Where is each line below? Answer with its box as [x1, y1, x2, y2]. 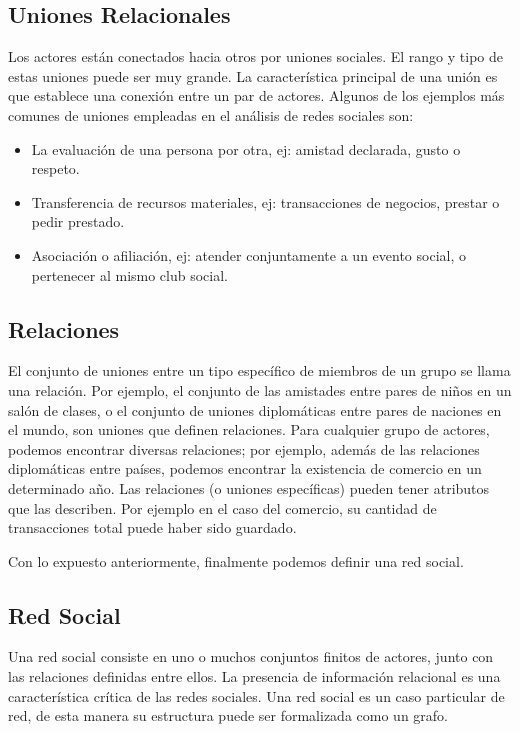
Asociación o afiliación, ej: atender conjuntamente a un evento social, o [31, 244, 466, 265]
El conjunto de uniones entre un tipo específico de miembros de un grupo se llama [8, 360, 511, 381]
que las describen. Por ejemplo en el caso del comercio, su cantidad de [8, 497, 437, 518]
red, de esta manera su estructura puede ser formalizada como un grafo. [8, 705, 449, 726]
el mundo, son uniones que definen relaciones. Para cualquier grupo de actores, [8, 419, 490, 440]
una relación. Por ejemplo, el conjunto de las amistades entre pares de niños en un [8, 379, 512, 400]
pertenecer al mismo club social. [31, 264, 229, 285]
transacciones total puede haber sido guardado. [8, 517, 297, 538]
